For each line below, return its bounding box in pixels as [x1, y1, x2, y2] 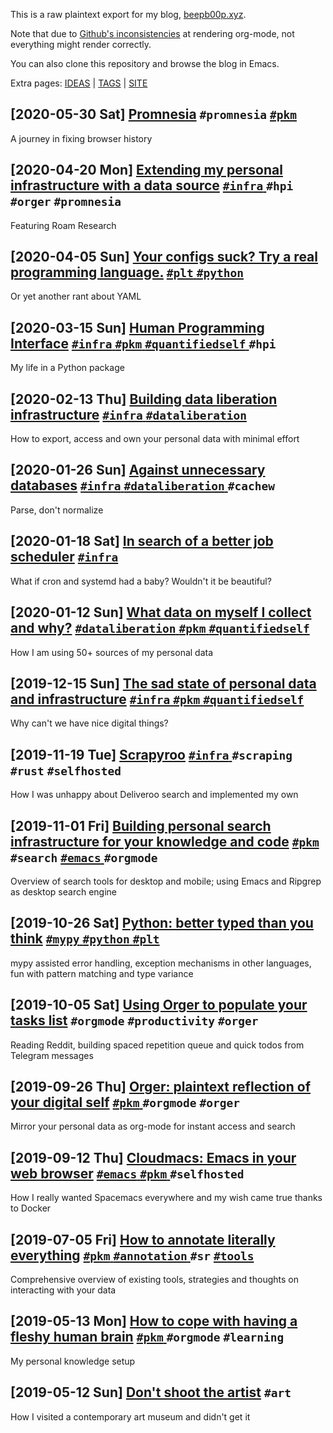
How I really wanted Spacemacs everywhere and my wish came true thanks [10, 1192, 323, 1204]
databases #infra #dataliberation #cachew [10, 477, 275, 494]
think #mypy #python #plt [10, 930, 160, 948]
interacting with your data [10, 1284, 117, 1296]
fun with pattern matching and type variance [10, 967, 194, 979]
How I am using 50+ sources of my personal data [10, 646, 214, 658]
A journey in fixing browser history [10, 132, 153, 144]
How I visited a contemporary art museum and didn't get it [10, 1410, 251, 1423]
